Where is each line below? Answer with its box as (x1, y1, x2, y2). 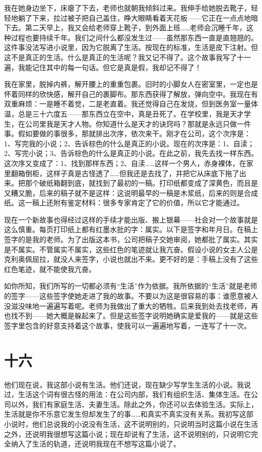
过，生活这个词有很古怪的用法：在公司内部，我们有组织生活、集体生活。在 (4, 389, 251, 400)
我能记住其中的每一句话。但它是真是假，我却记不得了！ (18, 62, 202, 72)
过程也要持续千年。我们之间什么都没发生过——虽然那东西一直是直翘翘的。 (11, 32, 258, 42)
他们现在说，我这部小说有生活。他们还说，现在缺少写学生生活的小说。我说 (4, 379, 251, 389)
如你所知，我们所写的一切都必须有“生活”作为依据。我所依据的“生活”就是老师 (4, 280, 257, 291)
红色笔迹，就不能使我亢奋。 (4, 263, 96, 274)
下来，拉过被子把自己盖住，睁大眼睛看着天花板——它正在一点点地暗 (32, 12, 258, 23)
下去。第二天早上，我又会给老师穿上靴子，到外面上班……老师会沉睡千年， (4, 22, 246, 33)
